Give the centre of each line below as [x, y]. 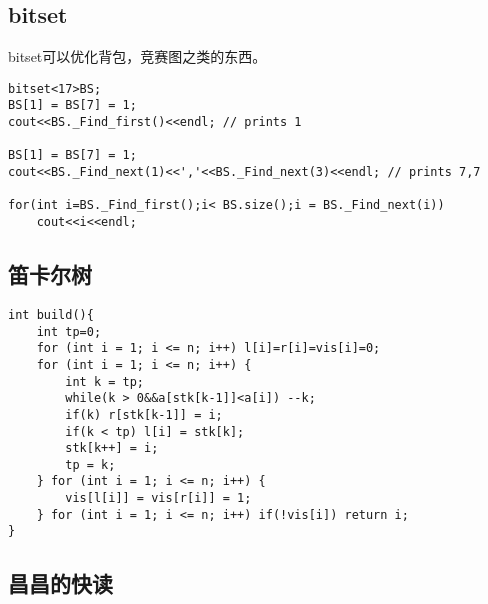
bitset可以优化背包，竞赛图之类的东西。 [137, 56]
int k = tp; [105, 381]
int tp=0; [69, 331]
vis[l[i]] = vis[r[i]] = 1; [158, 498]
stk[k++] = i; [112, 448]
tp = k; [90, 464]
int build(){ [51, 314]
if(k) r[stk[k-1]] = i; [144, 414]
